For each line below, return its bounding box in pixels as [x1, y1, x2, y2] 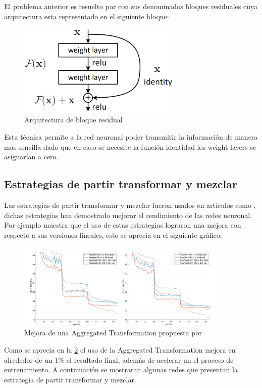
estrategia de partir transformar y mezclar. [4, 374, 136, 384]
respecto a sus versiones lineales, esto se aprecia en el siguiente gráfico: [4, 229, 222, 240]
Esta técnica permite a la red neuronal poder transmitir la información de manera [4, 132, 258, 142]
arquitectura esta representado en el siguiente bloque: [4, 11, 169, 21]
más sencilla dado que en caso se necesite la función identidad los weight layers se [4, 141, 256, 152]
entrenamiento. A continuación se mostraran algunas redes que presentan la [4, 364, 238, 375]
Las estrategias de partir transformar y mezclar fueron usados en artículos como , [4, 200, 256, 210]
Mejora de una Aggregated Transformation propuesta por [24, 327, 202, 338]
